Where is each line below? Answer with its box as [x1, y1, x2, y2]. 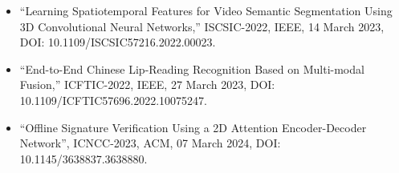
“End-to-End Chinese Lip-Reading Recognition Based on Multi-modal [19, 60, 364, 77]
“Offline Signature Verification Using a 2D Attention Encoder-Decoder [19, 119, 367, 135]
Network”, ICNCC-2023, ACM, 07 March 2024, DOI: [19, 135, 281, 151]
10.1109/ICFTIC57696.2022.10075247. [19, 91, 207, 108]
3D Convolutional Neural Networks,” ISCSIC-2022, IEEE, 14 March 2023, [19, 18, 385, 34]
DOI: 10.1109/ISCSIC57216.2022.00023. [19, 34, 216, 50]
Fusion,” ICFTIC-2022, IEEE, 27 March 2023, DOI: [19, 76, 275, 93]
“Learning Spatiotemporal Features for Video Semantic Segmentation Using [19, 2, 393, 18]
